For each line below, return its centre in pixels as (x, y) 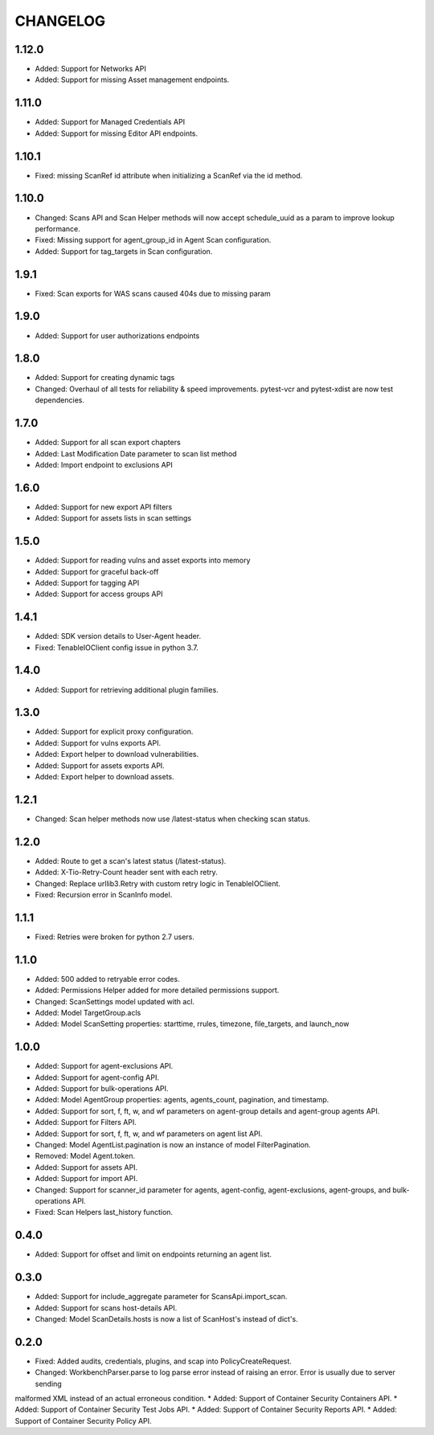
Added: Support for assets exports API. (100, 765)
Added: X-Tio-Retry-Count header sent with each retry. (127, 873)
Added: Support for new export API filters (104, 507)
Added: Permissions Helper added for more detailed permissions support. (157, 990)
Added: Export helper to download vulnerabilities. (117, 754)
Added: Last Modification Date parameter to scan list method (136, 453)
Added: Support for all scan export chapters (108, 443)
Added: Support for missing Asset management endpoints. (132, 80)
